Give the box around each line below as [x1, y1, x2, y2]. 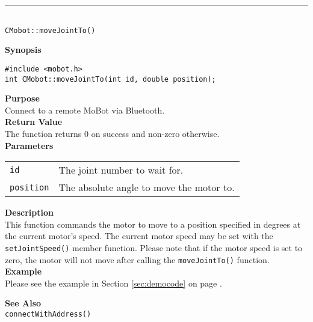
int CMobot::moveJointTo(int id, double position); [5, 74, 216, 84]
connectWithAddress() [5, 310, 91, 318]
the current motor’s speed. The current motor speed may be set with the [5, 229, 273, 242]
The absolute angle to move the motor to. [58, 180, 235, 195]
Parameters [5, 139, 54, 151]
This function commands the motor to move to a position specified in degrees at [5, 217, 301, 230]
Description [5, 206, 54, 219]
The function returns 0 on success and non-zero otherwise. [5, 127, 220, 139]
